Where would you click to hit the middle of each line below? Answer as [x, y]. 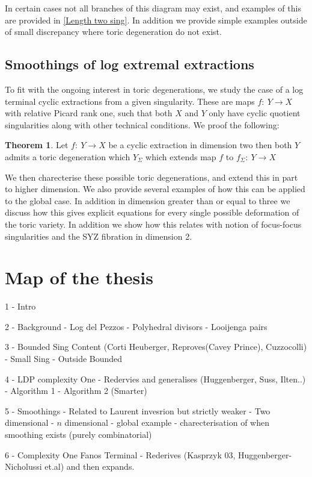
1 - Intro [20, 306]
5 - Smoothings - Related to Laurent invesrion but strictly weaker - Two [138, 410]
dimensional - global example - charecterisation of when [167, 422]
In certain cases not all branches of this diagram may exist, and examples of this [153, 8]
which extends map [181, 156]
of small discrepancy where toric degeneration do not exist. [113, 32]
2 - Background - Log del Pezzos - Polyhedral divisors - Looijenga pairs [136, 326]
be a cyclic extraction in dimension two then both [200, 145]
